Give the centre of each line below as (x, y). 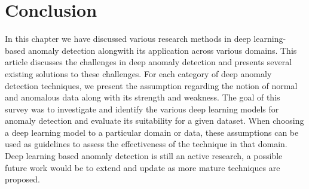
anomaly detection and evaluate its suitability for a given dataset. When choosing (154, 121)
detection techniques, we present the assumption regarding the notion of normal (151, 85)
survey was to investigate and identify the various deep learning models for (142, 109)
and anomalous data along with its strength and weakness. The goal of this (143, 97)
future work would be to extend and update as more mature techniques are (143, 167)
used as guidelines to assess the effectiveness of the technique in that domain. (146, 144)
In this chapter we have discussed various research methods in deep (128, 39)
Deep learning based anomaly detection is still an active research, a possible (144, 156)
